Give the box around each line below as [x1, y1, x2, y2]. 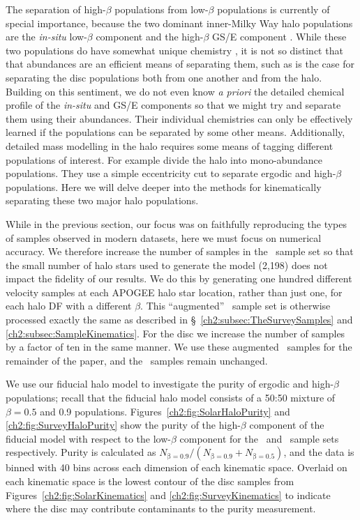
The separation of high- [6, 2, 106, 16]
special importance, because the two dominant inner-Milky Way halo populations [6, 15, 353, 30]
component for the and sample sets [179, 431, 339, 445]
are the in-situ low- [6, 29, 87, 44]
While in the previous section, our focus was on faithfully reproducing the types [6, 216, 347, 231]
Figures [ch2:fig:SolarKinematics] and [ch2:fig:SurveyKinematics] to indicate [6, 487, 331, 502]
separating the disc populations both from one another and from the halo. [6, 70, 322, 84]
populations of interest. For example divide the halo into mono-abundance [6, 152, 322, 167]
